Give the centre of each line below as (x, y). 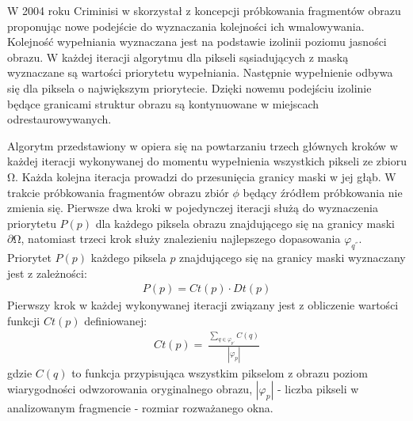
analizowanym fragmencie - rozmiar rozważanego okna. (140, 408)
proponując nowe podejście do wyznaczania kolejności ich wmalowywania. (186, 26)
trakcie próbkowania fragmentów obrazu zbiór (118, 192)
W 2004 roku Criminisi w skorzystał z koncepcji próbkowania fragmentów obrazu (204, 10)
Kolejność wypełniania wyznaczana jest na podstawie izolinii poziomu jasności (197, 42)
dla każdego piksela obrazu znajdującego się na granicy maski (245, 223)
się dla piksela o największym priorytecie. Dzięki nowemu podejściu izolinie (189, 87)
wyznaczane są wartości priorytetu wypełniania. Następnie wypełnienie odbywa (200, 72)
